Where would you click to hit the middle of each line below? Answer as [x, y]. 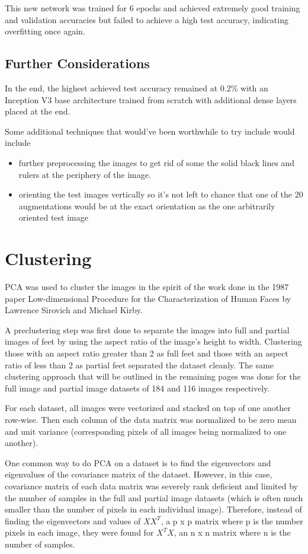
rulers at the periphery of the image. [85, 174]
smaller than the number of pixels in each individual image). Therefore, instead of [153, 509]
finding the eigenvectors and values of [73, 520]
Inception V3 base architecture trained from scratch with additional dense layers [151, 99]
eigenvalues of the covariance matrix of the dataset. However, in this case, [139, 474]
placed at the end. [38, 111]
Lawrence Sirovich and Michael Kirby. [74, 310]
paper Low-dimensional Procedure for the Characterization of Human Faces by [148, 298]
